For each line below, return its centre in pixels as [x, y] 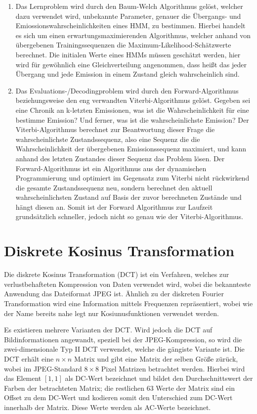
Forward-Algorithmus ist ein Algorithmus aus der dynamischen [111, 168]
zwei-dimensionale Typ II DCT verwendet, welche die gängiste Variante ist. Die [124, 349]
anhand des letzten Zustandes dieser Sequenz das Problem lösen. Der [120, 158]
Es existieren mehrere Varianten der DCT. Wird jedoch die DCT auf [108, 330]
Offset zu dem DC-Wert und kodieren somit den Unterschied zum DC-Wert [118, 397]
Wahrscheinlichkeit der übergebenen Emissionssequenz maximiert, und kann [131, 149]
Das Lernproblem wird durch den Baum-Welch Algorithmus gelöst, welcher [129, 6]
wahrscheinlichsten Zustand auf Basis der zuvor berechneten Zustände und [128, 197]
